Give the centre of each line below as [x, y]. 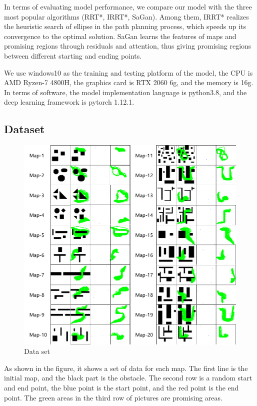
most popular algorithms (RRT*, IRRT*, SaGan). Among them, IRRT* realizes [126, 16]
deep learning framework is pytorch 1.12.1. [69, 102]
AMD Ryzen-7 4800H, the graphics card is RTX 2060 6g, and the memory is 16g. [129, 82]
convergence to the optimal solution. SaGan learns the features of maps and [120, 36]
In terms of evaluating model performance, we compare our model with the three [128, 7]
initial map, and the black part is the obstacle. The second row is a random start [128, 378]
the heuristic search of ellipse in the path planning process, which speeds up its [125, 26]
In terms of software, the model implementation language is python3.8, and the [125, 92]
